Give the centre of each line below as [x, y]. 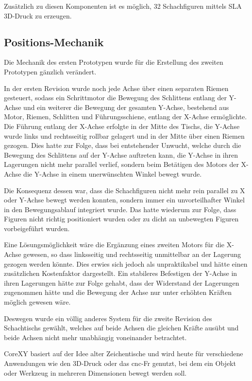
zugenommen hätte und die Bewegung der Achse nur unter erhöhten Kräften [118, 292]
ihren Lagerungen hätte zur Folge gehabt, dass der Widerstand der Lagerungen [122, 282]
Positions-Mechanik [54, 42]
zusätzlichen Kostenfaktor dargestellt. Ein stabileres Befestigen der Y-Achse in [121, 273]
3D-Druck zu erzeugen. [38, 15]
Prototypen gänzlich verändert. [50, 71]
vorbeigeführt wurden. [37, 228]
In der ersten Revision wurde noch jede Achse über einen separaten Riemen [116, 88]
